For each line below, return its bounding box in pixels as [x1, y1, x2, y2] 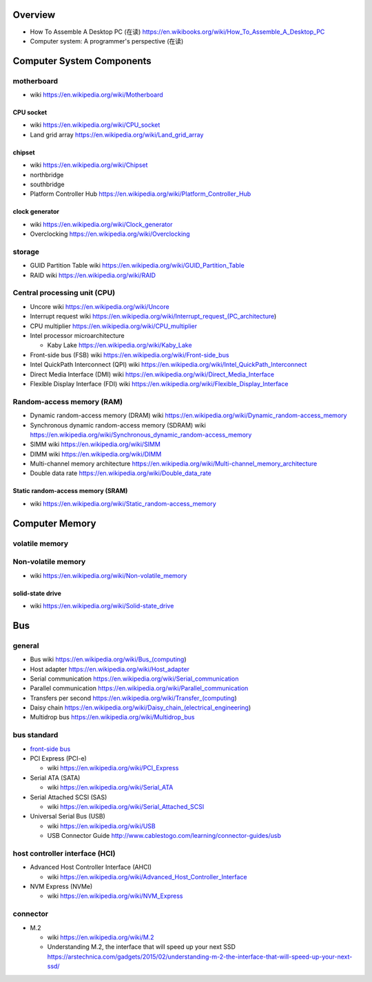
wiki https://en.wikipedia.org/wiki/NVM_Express [47, 892, 183, 900]
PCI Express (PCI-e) [30, 754, 87, 762]
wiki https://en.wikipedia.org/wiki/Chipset [30, 161, 148, 169]
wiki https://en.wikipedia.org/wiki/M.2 [47, 933, 154, 941]
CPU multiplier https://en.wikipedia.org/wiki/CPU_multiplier [30, 321, 198, 330]
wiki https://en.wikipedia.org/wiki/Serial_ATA [47, 783, 174, 792]
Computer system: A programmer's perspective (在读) [30, 37, 184, 45]
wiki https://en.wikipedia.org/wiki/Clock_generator [30, 220, 173, 228]
